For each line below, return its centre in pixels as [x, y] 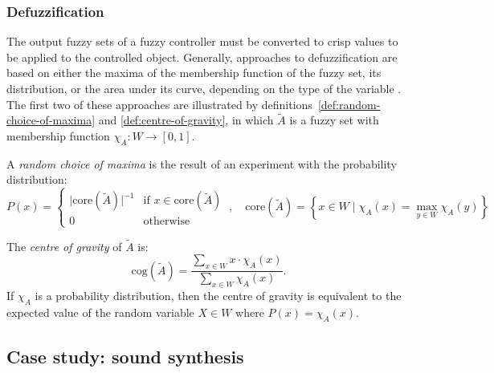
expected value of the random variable [100, 312]
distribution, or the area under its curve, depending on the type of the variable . [204, 88]
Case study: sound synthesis [125, 356]
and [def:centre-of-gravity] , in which [186, 120]
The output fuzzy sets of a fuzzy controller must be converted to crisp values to [202, 41]
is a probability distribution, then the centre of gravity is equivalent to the [218, 295]
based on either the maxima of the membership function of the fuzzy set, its [194, 73]
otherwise [167, 222]
